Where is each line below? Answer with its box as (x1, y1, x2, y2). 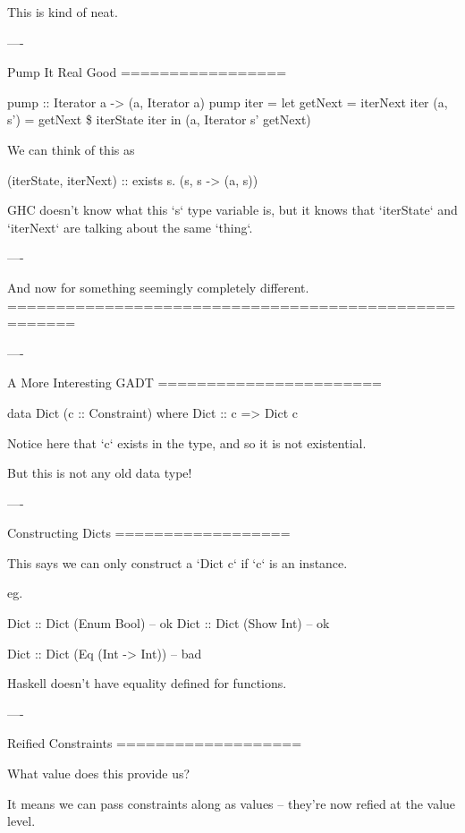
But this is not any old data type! (7, 463, 192, 482)
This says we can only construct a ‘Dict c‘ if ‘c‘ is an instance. (7, 553, 348, 572)
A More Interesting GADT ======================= (7, 373, 382, 392)
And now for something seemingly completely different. (7, 277, 309, 296)
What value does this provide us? (7, 764, 190, 783)
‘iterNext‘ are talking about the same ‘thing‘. (7, 217, 253, 236)
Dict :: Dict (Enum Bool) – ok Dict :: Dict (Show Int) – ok (7, 614, 330, 633)
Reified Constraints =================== (7, 734, 302, 752)
